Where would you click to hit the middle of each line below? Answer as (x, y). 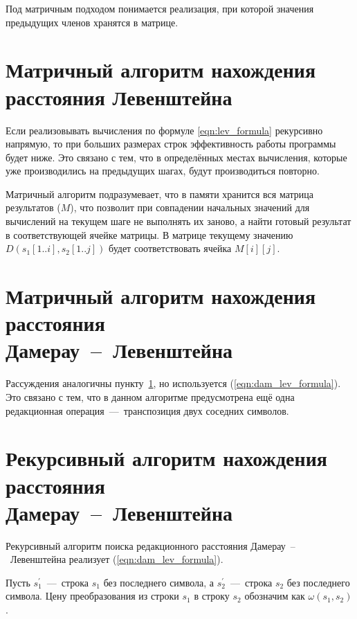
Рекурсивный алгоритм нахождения (166, 458)
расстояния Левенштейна (119, 97)
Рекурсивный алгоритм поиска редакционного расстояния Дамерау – (150, 545)
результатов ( (33, 207)
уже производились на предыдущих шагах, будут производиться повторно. (163, 171)
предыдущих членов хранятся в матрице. (92, 22)
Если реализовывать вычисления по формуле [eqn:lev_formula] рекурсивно (164, 130)
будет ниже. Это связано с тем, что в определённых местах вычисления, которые (176, 157)
